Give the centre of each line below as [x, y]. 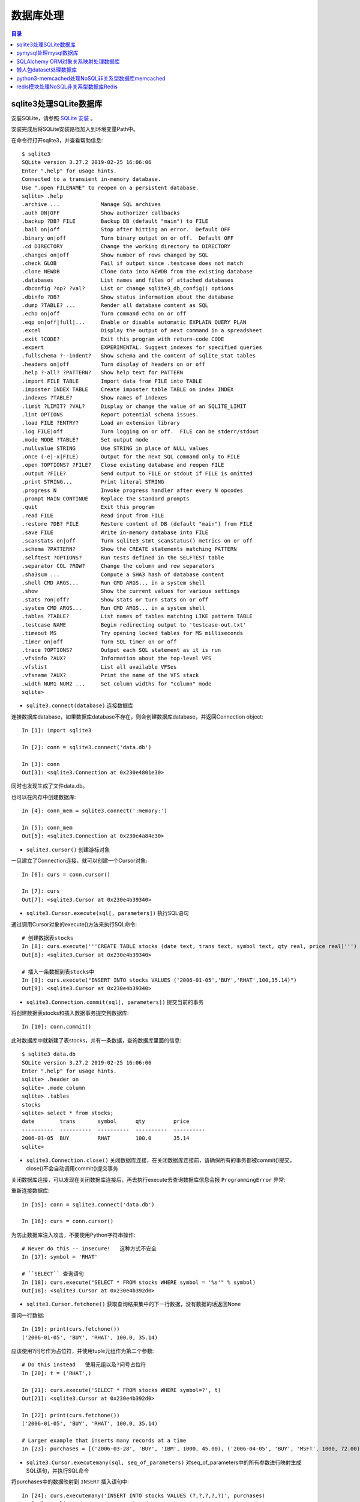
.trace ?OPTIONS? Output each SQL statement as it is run [121, 650]
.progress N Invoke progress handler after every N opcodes [133, 490]
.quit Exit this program [88, 507]
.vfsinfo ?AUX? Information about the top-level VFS [117, 658]
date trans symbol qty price [106, 1121]
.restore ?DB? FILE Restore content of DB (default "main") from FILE [137, 524]
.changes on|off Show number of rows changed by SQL [115, 255]
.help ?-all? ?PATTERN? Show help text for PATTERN [102, 373]
